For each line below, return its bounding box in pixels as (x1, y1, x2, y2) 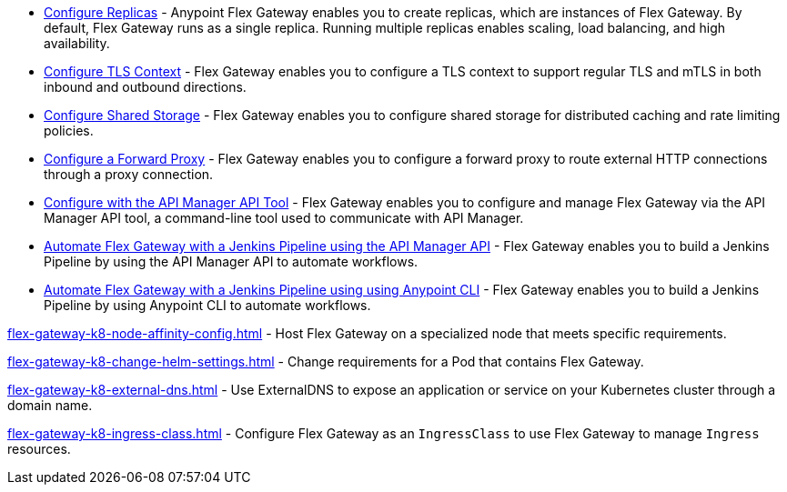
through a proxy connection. (44, 166, 214, 182)
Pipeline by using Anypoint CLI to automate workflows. (44, 297, 371, 313)
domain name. (7, 397, 93, 413)
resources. (7, 441, 71, 457)
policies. (44, 123, 94, 138)
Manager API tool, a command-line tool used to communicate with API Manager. (44, 210, 524, 226)
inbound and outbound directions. (44, 79, 247, 95)
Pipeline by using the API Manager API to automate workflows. (44, 254, 419, 269)
